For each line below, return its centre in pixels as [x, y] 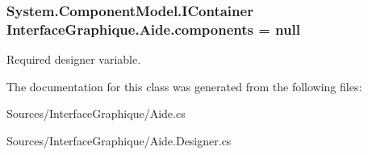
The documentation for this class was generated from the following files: [184, 86]
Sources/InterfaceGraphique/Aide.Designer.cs [119, 140]
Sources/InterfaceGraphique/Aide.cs [96, 113]
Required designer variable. [74, 59]
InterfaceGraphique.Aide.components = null [153, 29]
